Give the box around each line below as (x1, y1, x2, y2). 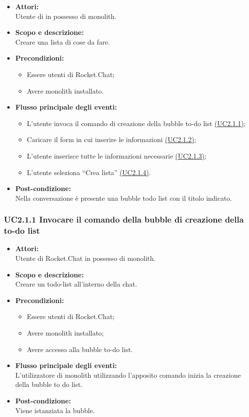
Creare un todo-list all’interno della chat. (15, 279, 137, 289)
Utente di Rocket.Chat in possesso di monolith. (15, 253, 156, 263)
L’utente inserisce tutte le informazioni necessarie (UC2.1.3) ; (27, 150, 207, 160)
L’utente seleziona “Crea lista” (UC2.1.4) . (27, 167, 151, 177)
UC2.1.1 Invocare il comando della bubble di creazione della (4, 213, 244, 225)
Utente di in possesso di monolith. (15, 11, 117, 21)
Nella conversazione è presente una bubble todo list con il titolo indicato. (15, 192, 232, 203)
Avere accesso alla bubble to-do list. (27, 344, 133, 354)
